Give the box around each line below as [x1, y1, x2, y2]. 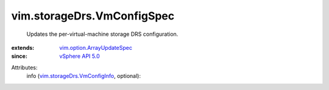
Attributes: [11, 64, 38, 71]
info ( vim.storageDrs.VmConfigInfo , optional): [26, 72, 141, 80]
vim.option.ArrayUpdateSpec [59, 44, 132, 51]
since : [11, 52, 27, 60]
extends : [11, 44, 35, 51]
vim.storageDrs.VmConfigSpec [11, 9, 175, 22]
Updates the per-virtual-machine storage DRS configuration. [26, 30, 179, 38]
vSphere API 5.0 [59, 52, 100, 60]
